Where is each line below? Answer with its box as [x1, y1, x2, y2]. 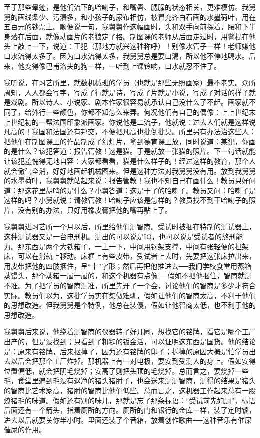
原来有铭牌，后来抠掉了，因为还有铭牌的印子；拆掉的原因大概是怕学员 [17, 346, 249, 356]
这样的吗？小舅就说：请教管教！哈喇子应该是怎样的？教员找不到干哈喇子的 [4, 195, 249, 205]
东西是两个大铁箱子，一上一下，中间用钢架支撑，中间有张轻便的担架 [24, 241, 249, 251]
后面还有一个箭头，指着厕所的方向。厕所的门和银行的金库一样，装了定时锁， [4, 405, 256, 415]
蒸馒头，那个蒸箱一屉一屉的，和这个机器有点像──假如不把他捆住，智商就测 [4, 270, 252, 281]
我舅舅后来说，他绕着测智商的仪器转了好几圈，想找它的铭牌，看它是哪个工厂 [4, 326, 256, 337]
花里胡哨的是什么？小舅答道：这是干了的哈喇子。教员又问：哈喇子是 [31, 185, 256, 195]
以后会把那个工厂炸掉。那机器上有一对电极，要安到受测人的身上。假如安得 [10, 356, 256, 366]
